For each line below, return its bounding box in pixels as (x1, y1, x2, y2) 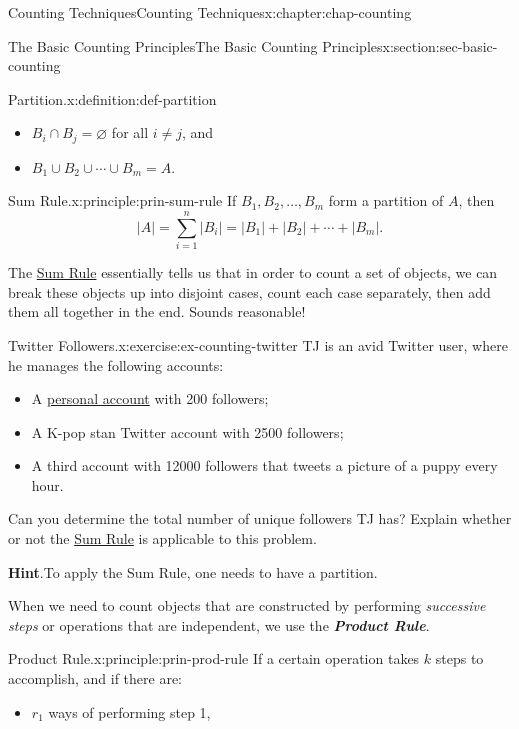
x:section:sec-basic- (382, 35, 498, 56)
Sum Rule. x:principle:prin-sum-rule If (8, 190, 237, 211)
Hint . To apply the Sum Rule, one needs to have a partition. (8, 561, 378, 582)
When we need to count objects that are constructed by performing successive (8, 595, 486, 616)
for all (111, 122, 149, 143)
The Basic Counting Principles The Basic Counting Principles (8, 35, 383, 56)
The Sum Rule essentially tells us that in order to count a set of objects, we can (8, 262, 498, 283)
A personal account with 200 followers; (31, 388, 269, 409)
